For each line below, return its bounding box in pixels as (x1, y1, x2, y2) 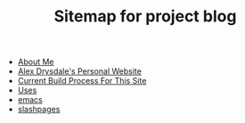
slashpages (17, 104, 61, 115)
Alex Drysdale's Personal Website (17, 66, 143, 77)
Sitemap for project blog (53, 6, 237, 27)
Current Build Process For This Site (17, 76, 147, 86)
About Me (17, 56, 55, 68)
